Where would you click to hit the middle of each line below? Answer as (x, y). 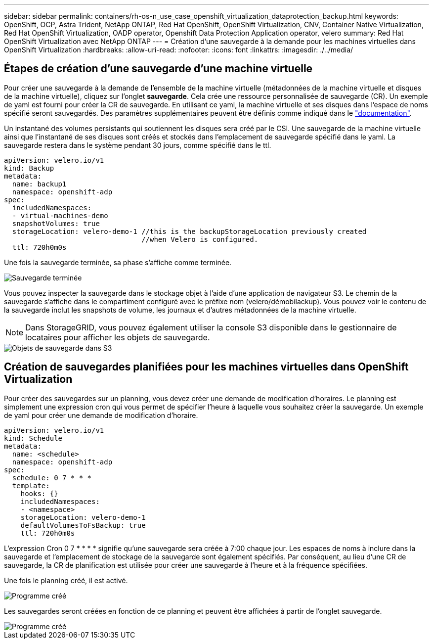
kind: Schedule (33, 438)
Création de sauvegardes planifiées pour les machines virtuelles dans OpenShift (206, 367)
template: (31, 485)
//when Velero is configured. (200, 239)
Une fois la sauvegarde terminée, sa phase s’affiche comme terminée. (118, 262)
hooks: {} (39, 493)
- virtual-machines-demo (60, 215)
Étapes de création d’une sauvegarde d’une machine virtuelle (158, 69)
